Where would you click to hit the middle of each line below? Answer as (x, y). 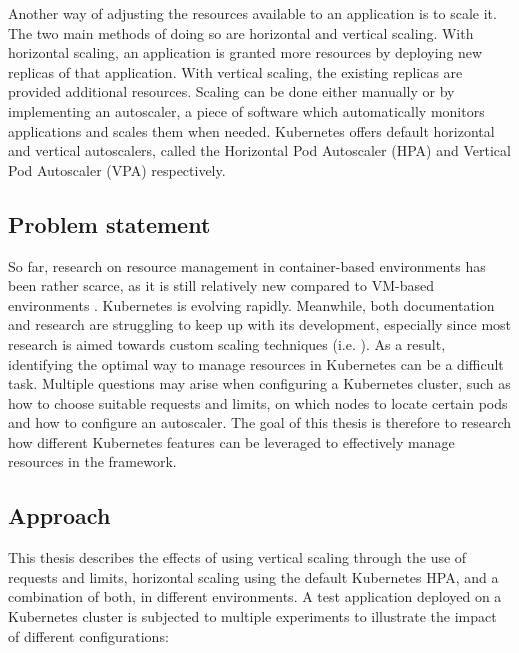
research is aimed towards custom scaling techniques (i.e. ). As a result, (227, 343)
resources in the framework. (92, 461)
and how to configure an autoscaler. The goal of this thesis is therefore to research (260, 422)
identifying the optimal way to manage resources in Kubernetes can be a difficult (256, 363)
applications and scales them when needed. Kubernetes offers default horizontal (251, 130)
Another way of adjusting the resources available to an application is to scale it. (252, 13)
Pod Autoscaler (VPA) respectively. (117, 169)
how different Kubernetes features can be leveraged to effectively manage (231, 441)
